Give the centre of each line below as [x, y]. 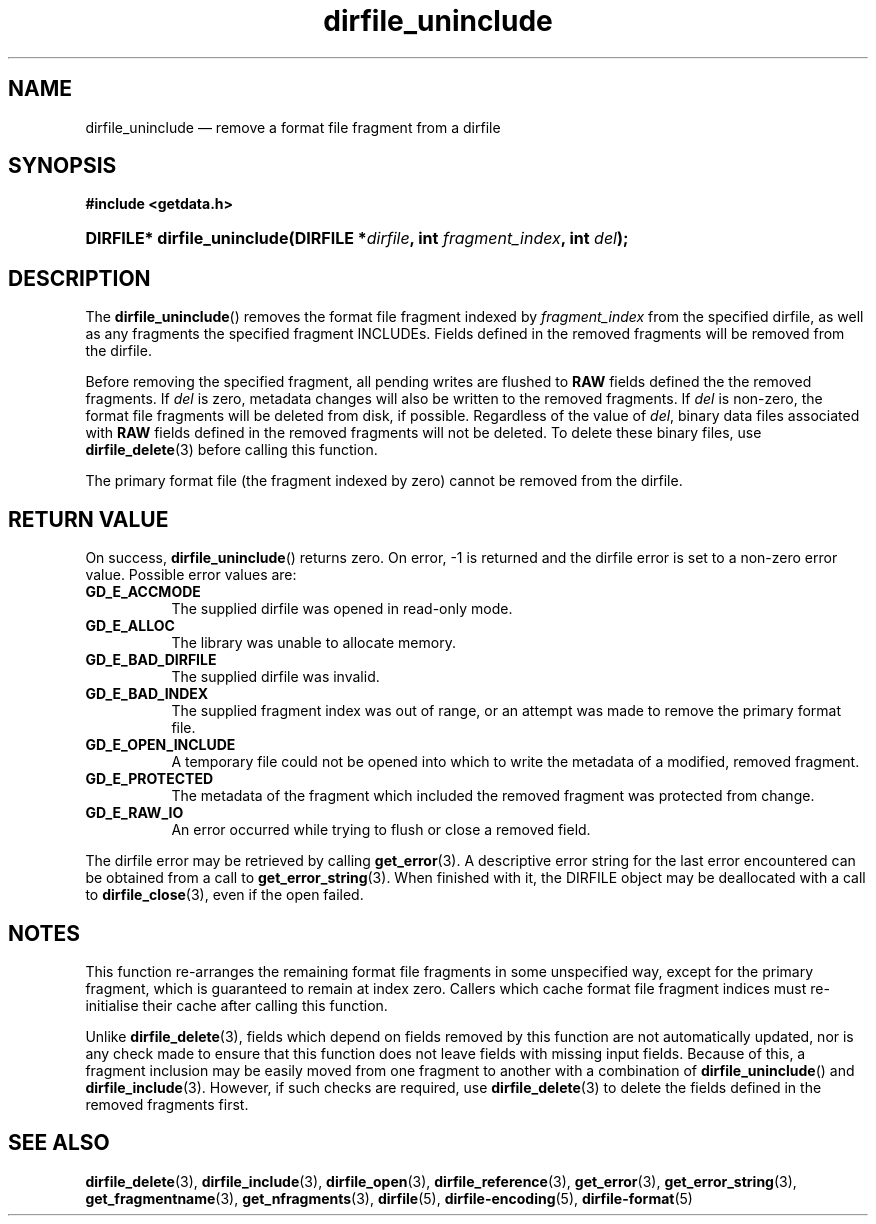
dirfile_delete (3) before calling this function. [231, 450]
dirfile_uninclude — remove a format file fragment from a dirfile [293, 127]
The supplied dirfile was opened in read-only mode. [342, 609]
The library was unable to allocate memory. [313, 643]
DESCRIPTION [79, 278]
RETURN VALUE [88, 519]
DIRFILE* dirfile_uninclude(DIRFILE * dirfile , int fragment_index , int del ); [357, 238]
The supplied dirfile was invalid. [275, 677]
